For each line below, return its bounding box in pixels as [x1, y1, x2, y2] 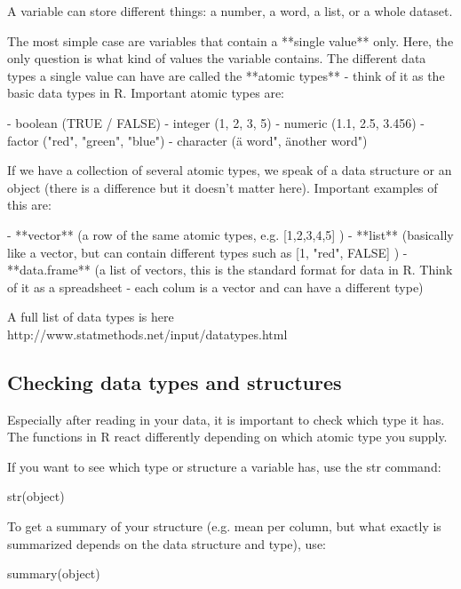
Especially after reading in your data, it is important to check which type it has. [7, 410, 445, 428]
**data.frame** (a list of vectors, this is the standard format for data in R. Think [7, 260, 453, 279]
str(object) [7, 487, 65, 505]
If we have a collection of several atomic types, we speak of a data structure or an [7, 161, 452, 179]
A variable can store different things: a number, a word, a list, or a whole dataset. [7, 2, 453, 20]
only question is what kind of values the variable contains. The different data [7, 49, 426, 68]
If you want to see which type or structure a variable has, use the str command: [7, 457, 441, 475]
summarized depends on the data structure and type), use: [7, 534, 326, 553]
